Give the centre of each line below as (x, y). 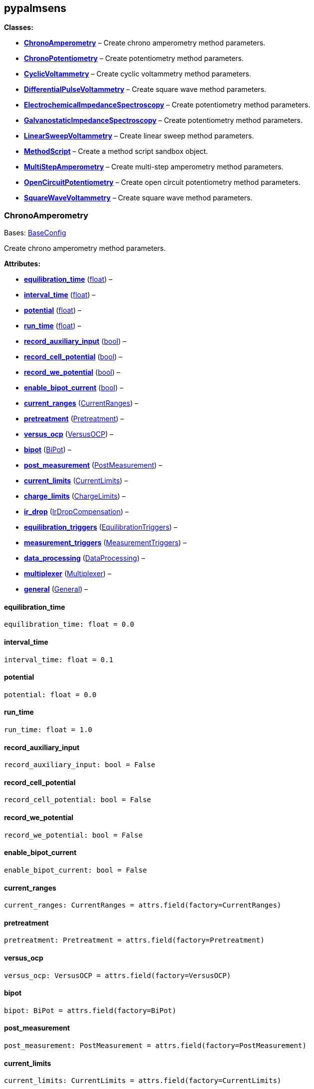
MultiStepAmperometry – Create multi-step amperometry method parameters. (154, 167)
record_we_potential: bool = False (74, 835)
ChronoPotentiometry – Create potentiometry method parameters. (134, 58)
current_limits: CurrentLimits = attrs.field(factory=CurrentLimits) (143, 1081)
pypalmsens (35, 8)
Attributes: (22, 264)
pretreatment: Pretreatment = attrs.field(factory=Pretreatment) (134, 940)
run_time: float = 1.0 (48, 730)
